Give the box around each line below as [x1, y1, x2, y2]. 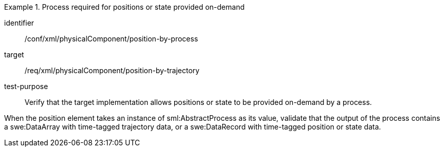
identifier [4, 18, 34, 27]
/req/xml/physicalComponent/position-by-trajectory [25, 66, 200, 75]
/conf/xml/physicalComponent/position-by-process [25, 34, 198, 43]
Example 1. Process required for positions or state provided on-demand [4, 3, 245, 11]
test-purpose [4, 82, 48, 91]
